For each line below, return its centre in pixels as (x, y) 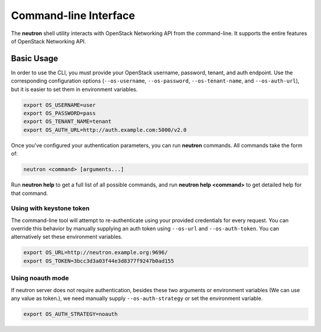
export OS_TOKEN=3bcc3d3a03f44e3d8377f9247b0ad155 (99, 261)
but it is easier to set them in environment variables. (74, 89)
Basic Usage (34, 59)
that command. (29, 193)
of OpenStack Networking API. (48, 41)
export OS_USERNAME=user (60, 105)
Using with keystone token (50, 208)
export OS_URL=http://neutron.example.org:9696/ (96, 253)
